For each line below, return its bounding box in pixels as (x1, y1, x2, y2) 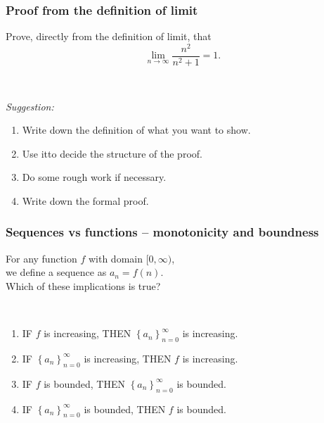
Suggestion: (6, 99, 54, 113)
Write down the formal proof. (22, 193, 149, 208)
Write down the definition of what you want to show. (22, 122, 251, 137)
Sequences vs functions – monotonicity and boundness (6, 223, 319, 241)
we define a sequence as (6, 265, 107, 279)
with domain (88, 251, 143, 265)
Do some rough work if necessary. (22, 170, 167, 184)
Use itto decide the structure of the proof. (22, 146, 202, 160)
